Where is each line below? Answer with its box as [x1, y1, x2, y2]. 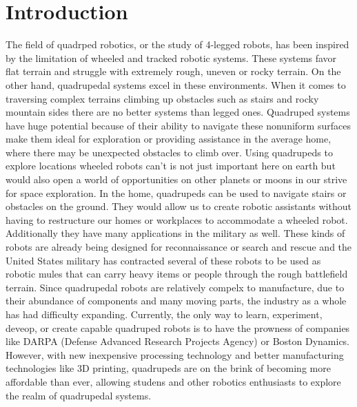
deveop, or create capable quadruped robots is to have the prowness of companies [6, 320, 350, 335]
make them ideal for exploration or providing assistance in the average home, [6, 132, 331, 146]
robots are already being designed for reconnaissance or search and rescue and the [6, 240, 352, 254]
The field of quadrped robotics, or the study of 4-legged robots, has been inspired [6, 37, 349, 52]
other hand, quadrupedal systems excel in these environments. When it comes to [6, 77, 346, 92]
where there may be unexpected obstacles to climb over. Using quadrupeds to [6, 145, 333, 159]
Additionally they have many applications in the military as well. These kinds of [6, 226, 345, 240]
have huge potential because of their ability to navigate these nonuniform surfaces [6, 118, 351, 132]
